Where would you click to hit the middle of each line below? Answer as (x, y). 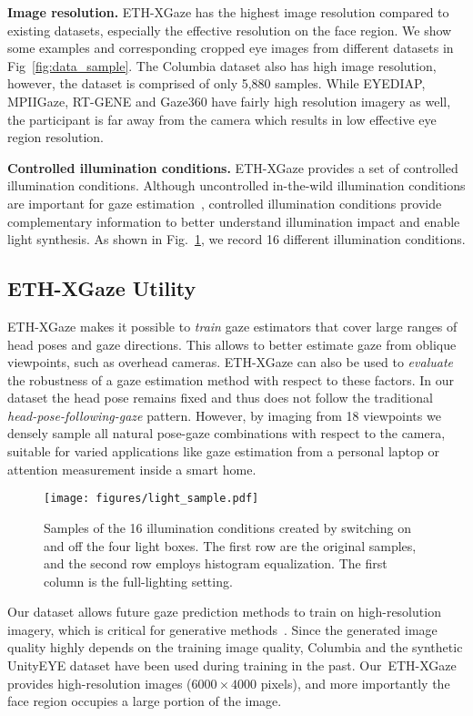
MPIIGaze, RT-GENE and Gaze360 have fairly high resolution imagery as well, (229, 101)
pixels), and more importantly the (355, 683)
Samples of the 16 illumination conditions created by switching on (227, 527)
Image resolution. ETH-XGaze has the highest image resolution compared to (228, 12)
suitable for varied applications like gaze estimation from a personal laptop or (223, 451)
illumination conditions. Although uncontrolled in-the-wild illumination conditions (236, 185)
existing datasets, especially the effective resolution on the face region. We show (230, 30)
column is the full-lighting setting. (138, 581)
